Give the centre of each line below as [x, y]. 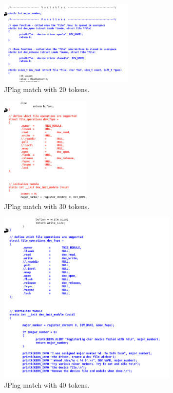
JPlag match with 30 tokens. [47, 206]
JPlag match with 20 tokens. [47, 89]
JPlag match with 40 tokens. [47, 384]
